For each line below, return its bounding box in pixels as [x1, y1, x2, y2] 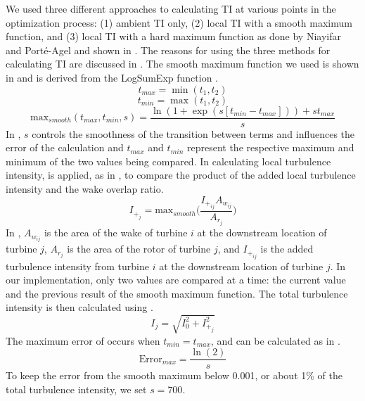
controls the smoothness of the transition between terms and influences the [32, 126, 355, 141]
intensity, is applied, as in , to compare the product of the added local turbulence [6, 167, 356, 182]
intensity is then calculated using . [6, 300, 153, 314]
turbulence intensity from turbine [6, 258, 150, 273]
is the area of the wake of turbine [44, 225, 188, 240]
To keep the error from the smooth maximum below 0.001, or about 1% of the [6, 368, 342, 383]
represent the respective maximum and [186, 140, 354, 155]
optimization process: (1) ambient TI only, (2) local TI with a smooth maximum [6, 15, 352, 30]
